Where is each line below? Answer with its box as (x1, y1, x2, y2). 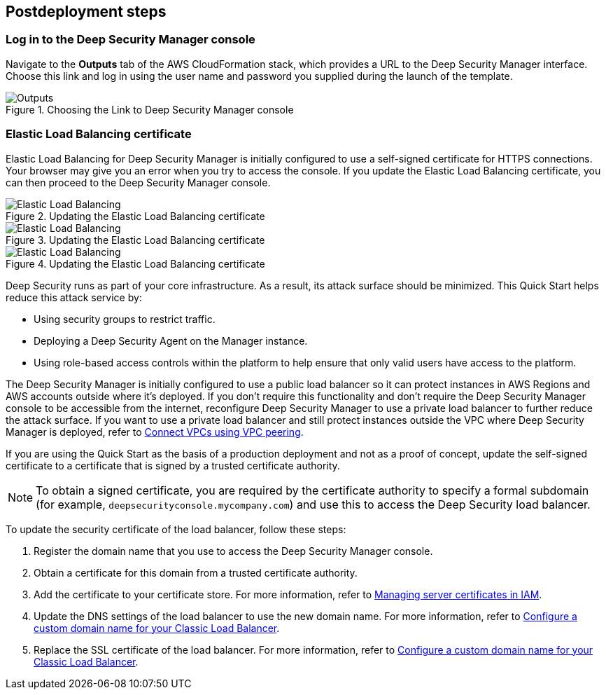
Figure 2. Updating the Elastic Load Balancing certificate (6, 209, 265, 222)
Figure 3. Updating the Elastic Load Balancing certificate (6, 233, 265, 246)
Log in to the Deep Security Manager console (6, 32, 255, 47)
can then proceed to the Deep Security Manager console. (6, 176, 271, 188)
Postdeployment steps (6, 3, 167, 20)
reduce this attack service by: (6, 291, 142, 303)
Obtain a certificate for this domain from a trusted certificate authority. (34, 566, 358, 579)
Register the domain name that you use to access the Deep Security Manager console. (34, 544, 433, 557)
